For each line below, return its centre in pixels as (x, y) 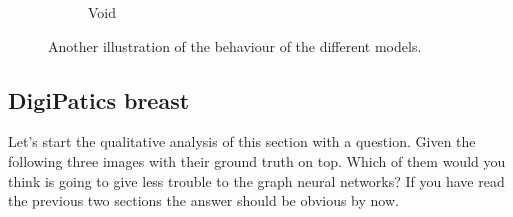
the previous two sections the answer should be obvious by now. (203, 200)
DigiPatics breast (99, 99)
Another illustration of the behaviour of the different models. (235, 45)
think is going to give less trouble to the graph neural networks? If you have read (256, 180)
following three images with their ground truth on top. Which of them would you (257, 160)
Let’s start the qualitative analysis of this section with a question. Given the (242, 141)
